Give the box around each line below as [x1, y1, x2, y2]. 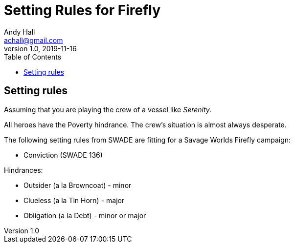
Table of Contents [4, 52, 62, 61]
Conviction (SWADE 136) [23, 150, 103, 159]
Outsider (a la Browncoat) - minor [23, 181, 132, 189]
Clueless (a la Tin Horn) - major [23, 196, 125, 205]
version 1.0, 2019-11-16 [4, 44, 77, 53]
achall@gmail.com [4, 36, 63, 44]
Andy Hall [4, 27, 35, 36]
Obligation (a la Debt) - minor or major [23, 211, 146, 220]
